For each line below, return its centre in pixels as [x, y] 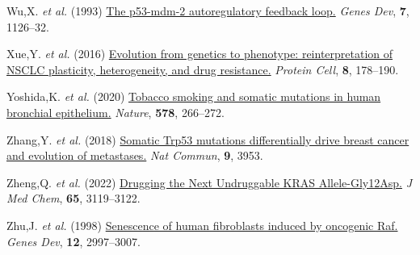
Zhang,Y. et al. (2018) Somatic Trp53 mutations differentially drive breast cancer [208, 139]
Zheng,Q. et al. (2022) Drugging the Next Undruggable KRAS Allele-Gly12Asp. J [209, 182]
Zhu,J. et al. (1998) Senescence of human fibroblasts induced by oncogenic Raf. [202, 225]
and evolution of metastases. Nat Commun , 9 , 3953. [135, 155]
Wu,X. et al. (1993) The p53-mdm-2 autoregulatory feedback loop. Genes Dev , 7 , [208, 10]
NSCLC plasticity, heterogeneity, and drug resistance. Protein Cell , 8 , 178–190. [203, 69]
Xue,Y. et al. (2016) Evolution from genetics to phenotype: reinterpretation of [200, 54]
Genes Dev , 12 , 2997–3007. [73, 241]
